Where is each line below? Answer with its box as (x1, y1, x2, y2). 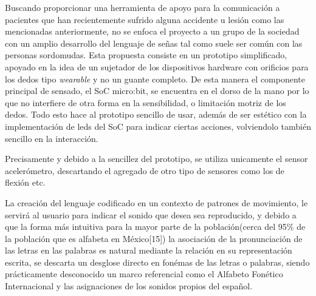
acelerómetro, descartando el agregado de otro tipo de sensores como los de (5, 164, 284, 177)
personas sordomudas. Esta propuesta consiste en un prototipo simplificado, (5, 49, 287, 61)
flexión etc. (5, 176, 46, 189)
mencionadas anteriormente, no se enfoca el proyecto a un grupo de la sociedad (5, 25, 300, 38)
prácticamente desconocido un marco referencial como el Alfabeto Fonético (5, 267, 283, 280)
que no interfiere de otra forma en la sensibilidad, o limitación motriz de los (5, 96, 286, 109)
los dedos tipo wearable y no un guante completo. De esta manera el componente (5, 72, 305, 85)
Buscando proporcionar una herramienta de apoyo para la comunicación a (5, 1, 280, 13)
